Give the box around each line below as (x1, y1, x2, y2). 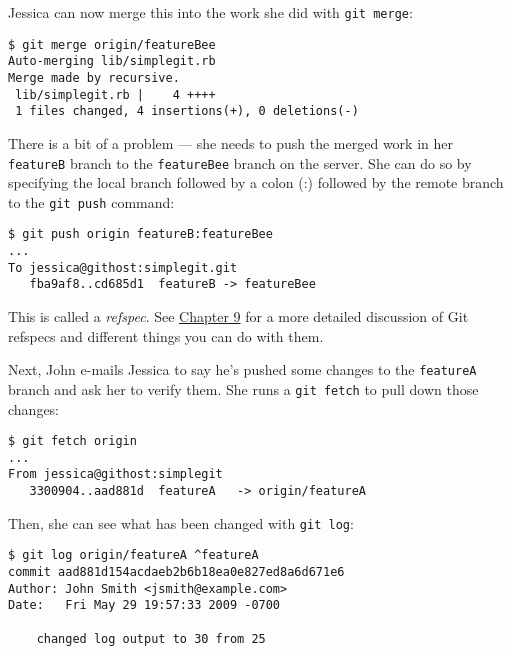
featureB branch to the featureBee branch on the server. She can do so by (8, 152, 472, 173)
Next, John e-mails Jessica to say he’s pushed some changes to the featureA (8, 359, 477, 380)
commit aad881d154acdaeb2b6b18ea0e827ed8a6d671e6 (8, 565, 345, 580)
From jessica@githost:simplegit (8, 467, 223, 482)
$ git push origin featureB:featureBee (8, 227, 273, 242)
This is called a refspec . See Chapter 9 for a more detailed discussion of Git (8, 306, 469, 327)
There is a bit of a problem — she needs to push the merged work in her (8, 132, 453, 153)
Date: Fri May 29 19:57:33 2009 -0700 (8, 598, 281, 613)
